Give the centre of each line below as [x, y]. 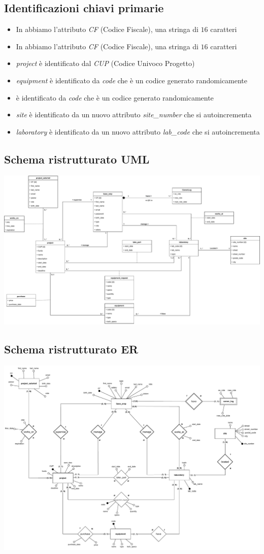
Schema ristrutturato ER [71, 349]
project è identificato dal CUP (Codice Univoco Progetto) [105, 63]
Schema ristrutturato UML [77, 159]
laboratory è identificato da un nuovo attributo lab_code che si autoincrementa [138, 131]
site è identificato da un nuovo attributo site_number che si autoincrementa [134, 115]
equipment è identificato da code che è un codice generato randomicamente [132, 80]
